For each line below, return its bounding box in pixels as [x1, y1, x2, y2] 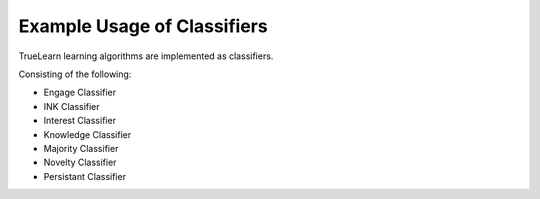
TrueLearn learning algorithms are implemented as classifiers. [18, 50, 274, 62]
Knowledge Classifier [43, 128, 132, 140]
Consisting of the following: [18, 68, 132, 80]
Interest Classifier [43, 115, 117, 127]
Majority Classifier [43, 142, 119, 154]
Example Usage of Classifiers [18, 15, 269, 37]
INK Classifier [43, 100, 100, 112]
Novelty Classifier [43, 156, 117, 169]
